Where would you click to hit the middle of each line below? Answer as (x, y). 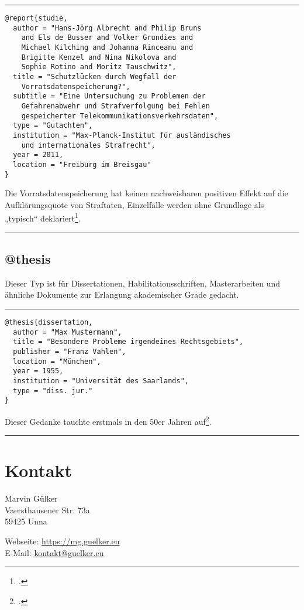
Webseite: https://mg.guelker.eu (62, 541)
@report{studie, (36, 18)
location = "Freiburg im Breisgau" (82, 164)
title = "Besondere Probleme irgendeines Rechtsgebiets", (128, 342)
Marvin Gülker (31, 498)
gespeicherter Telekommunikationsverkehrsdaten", (120, 116)
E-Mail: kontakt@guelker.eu (54, 552)
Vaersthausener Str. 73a (47, 510)
